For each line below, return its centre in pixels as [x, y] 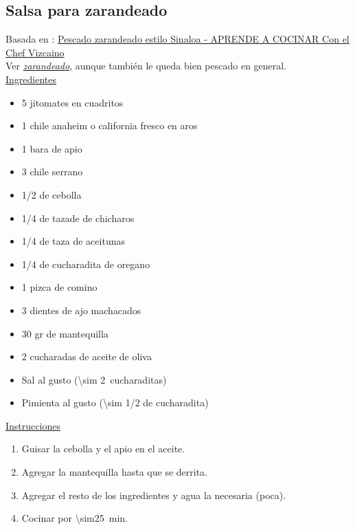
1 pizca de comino [59, 287]
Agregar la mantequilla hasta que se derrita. [114, 472]
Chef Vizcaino [35, 52]
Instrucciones [33, 425]
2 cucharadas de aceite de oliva [87, 356]
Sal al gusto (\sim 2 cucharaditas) [94, 379]
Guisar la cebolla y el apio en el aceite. [103, 449]
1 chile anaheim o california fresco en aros [110, 125]
